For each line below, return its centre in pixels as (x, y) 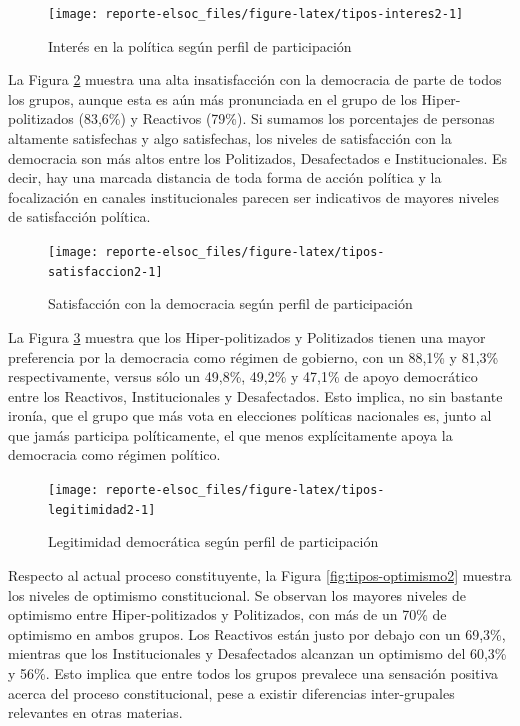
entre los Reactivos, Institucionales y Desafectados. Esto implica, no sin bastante (255, 395)
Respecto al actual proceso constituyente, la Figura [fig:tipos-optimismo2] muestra (260, 574)
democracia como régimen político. (114, 454)
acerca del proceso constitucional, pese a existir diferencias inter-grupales (231, 692)
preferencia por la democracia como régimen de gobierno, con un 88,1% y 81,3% (253, 356)
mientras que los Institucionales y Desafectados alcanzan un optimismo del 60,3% (257, 653)
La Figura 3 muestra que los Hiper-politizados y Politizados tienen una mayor (247, 336)
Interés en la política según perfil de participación (200, 45)
